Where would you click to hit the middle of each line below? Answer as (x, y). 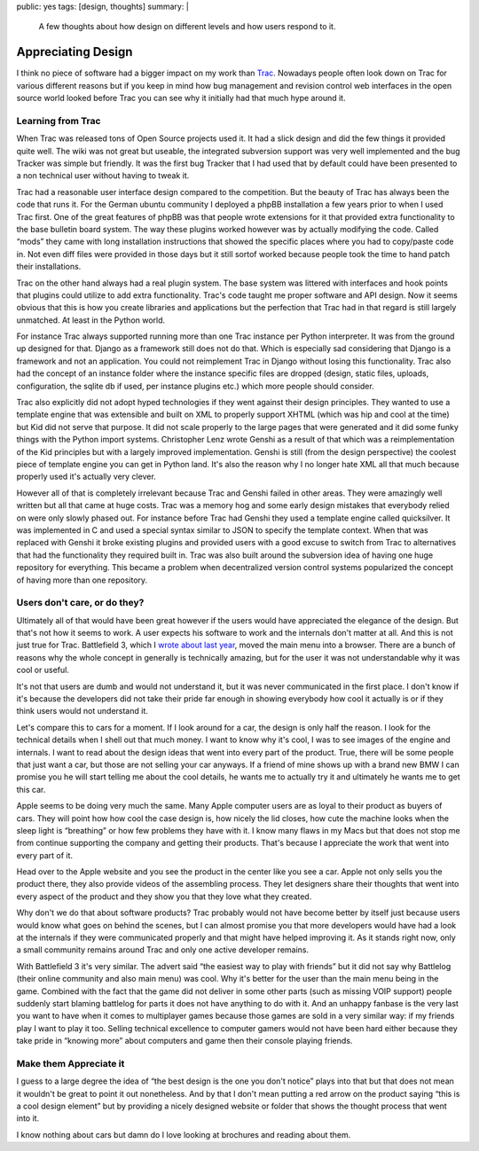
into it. (28, 1118)
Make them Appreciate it (71, 1063)
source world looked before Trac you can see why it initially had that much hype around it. (181, 98)
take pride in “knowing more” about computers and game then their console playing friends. (185, 1041)
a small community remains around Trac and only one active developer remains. (163, 950)
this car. (31, 789)
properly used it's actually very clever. (86, 477)
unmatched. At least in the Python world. (91, 320)
